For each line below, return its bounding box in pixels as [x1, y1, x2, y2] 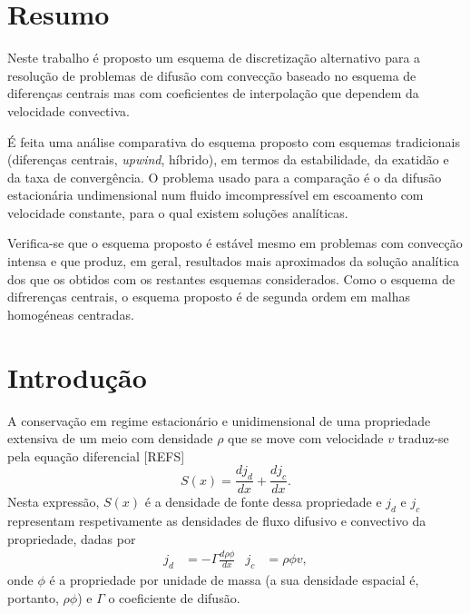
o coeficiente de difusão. [108, 588, 240, 607]
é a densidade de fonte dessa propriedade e [144, 492, 382, 511]
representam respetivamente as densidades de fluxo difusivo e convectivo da [7, 510, 426, 530]
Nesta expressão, [7, 492, 100, 511]
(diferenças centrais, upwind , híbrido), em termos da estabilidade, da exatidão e [7, 150, 449, 169]
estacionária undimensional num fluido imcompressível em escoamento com [7, 185, 424, 204]
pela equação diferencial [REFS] [7, 446, 185, 465]
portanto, [7, 588, 59, 607]
